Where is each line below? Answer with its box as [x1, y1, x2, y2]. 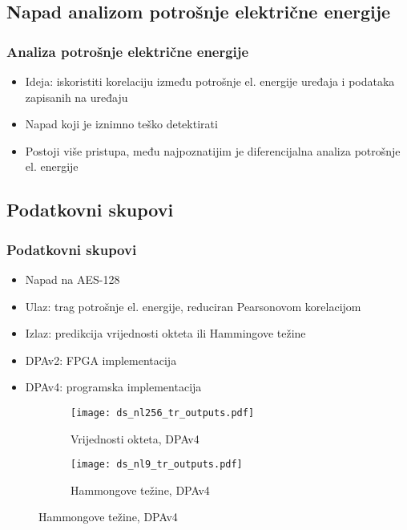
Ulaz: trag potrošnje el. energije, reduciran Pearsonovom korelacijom [25, 297, 361, 314]
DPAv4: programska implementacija [25, 378, 202, 395]
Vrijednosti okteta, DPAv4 [71, 430, 199, 447]
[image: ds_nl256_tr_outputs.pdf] [71, 407, 255, 419]
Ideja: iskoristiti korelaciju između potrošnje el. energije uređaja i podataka [25, 73, 395, 89]
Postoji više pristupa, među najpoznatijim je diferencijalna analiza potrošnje [25, 142, 401, 159]
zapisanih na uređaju [25, 88, 128, 105]
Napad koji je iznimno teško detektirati [25, 115, 218, 132]
